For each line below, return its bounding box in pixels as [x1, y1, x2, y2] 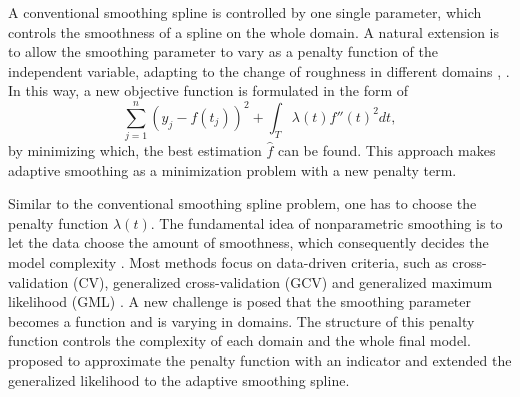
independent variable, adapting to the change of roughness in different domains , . [8, 60, 510, 81]
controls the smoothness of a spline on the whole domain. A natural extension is [8, 21, 499, 42]
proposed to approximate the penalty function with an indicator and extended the [8, 350, 512, 371]
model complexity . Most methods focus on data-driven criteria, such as [8, 252, 448, 273]
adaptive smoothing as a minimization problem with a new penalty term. [8, 159, 457, 180]
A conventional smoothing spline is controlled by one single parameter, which [8, 2, 482, 22]
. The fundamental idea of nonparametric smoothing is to [150, 212, 503, 233]
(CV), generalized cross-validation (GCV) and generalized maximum [72, 271, 493, 292]
